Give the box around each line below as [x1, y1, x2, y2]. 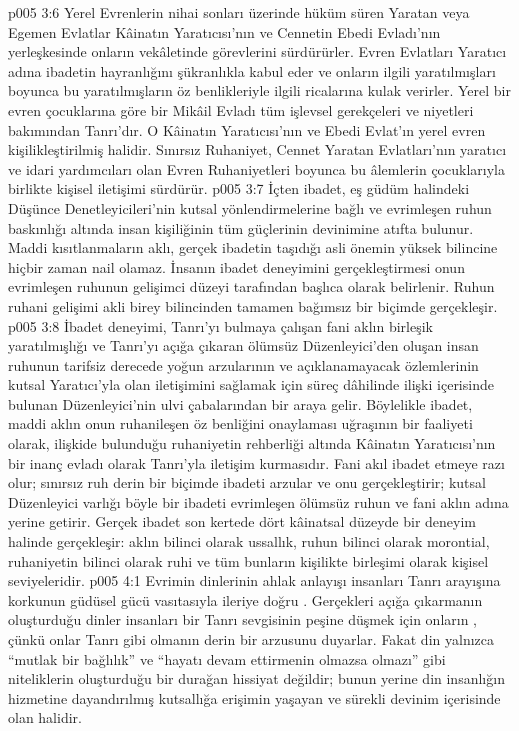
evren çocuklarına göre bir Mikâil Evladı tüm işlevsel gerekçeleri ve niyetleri [8, 99, 474, 120]
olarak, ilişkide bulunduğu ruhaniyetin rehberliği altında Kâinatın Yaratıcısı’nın [8, 433, 496, 454]
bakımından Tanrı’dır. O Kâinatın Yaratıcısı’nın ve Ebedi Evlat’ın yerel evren [8, 119, 486, 140]
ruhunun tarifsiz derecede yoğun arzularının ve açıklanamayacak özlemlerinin [8, 354, 479, 375]
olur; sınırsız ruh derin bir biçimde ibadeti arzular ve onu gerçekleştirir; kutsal [8, 472, 486, 493]
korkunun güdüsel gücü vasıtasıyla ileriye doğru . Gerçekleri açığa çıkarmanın [8, 589, 483, 610]
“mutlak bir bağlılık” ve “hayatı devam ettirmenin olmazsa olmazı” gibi [8, 648, 446, 669]
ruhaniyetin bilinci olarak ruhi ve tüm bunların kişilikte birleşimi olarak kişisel [8, 550, 489, 571]
